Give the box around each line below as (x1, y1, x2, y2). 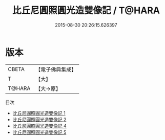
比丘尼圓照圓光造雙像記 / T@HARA (12, 5, 160, 16)
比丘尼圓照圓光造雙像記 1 (12, 110, 66, 116)
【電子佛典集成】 (35, 66, 77, 73)
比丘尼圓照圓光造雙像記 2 (12, 116, 67, 123)
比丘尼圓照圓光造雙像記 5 (12, 129, 67, 135)
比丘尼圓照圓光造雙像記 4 (12, 123, 67, 129)
